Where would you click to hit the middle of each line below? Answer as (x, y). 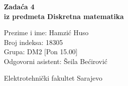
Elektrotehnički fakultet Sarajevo (53, 77)
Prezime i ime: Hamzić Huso (46, 32)
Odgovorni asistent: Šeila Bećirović (56, 61)
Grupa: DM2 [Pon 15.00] (41, 52)
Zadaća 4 (19, 6)
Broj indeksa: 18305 (33, 42)
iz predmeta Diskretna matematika (64, 16)
